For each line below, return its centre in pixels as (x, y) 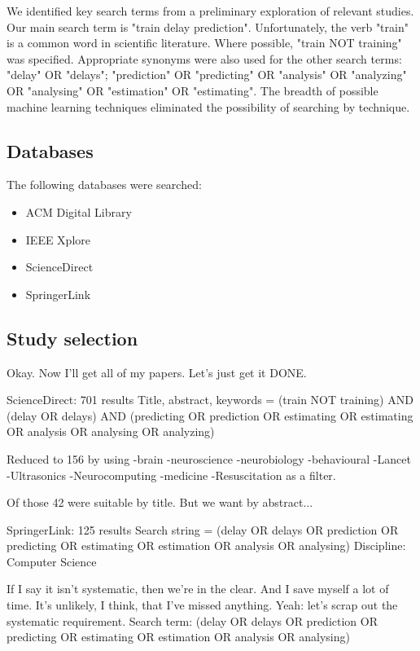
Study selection (72, 338)
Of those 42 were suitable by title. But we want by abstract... (160, 502)
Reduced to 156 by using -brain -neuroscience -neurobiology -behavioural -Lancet (209, 458)
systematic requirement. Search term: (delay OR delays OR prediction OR (192, 620)
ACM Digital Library (79, 211)
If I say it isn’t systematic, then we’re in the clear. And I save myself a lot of (198, 589)
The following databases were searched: (104, 185)
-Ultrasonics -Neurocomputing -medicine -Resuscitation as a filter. (171, 475)
